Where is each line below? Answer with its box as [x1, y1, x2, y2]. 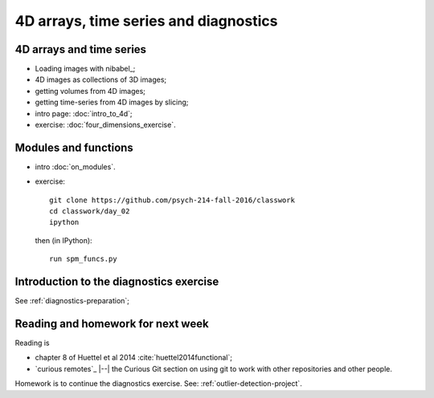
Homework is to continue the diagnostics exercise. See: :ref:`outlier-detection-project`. [14, 379, 303, 388]
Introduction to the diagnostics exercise [14, 275, 219, 289]
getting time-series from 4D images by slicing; [35, 97, 189, 108]
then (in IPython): [35, 235, 92, 245]
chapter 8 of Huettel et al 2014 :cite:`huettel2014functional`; [35, 353, 233, 363]
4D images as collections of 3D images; [35, 75, 167, 84]
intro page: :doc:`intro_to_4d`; [35, 108, 133, 118]
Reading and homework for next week [14, 317, 209, 331]
